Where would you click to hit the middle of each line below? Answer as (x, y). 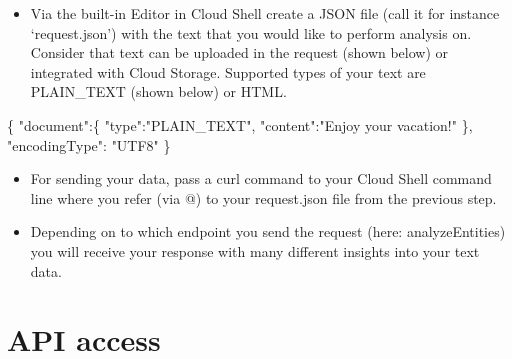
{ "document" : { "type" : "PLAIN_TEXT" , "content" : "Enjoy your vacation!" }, (240, 124)
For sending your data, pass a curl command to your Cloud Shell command (261, 178)
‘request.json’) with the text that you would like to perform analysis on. (251, 32)
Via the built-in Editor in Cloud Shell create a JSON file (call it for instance (265, 13)
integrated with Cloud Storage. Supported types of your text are (228, 71)
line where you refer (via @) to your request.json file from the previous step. (263, 197)
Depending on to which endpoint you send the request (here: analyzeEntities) (268, 231)
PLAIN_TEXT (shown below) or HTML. (158, 91)
